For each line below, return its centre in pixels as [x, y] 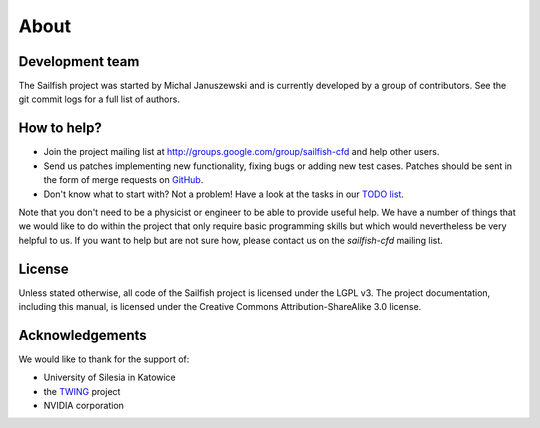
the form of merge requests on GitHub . [123, 180]
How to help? [60, 128]
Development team [79, 61]
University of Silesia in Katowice [110, 377]
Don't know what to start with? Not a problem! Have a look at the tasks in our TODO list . [224, 194]
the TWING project [82, 391]
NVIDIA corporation [84, 406]
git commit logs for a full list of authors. [99, 99]
